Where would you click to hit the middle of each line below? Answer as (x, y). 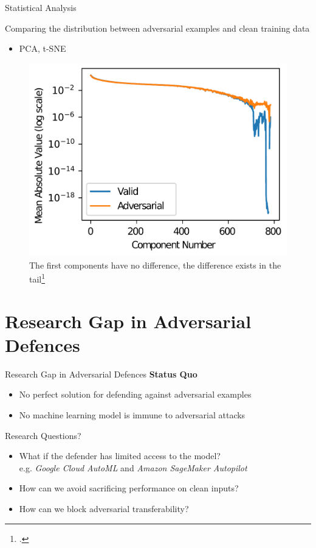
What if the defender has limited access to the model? (120, 456)
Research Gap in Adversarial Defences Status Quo (101, 374)
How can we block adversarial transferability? (104, 508)
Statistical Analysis (41, 7)
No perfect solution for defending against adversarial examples (135, 394)
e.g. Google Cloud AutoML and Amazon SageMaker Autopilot (133, 467)
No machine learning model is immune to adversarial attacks (132, 414)
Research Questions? (43, 435)
